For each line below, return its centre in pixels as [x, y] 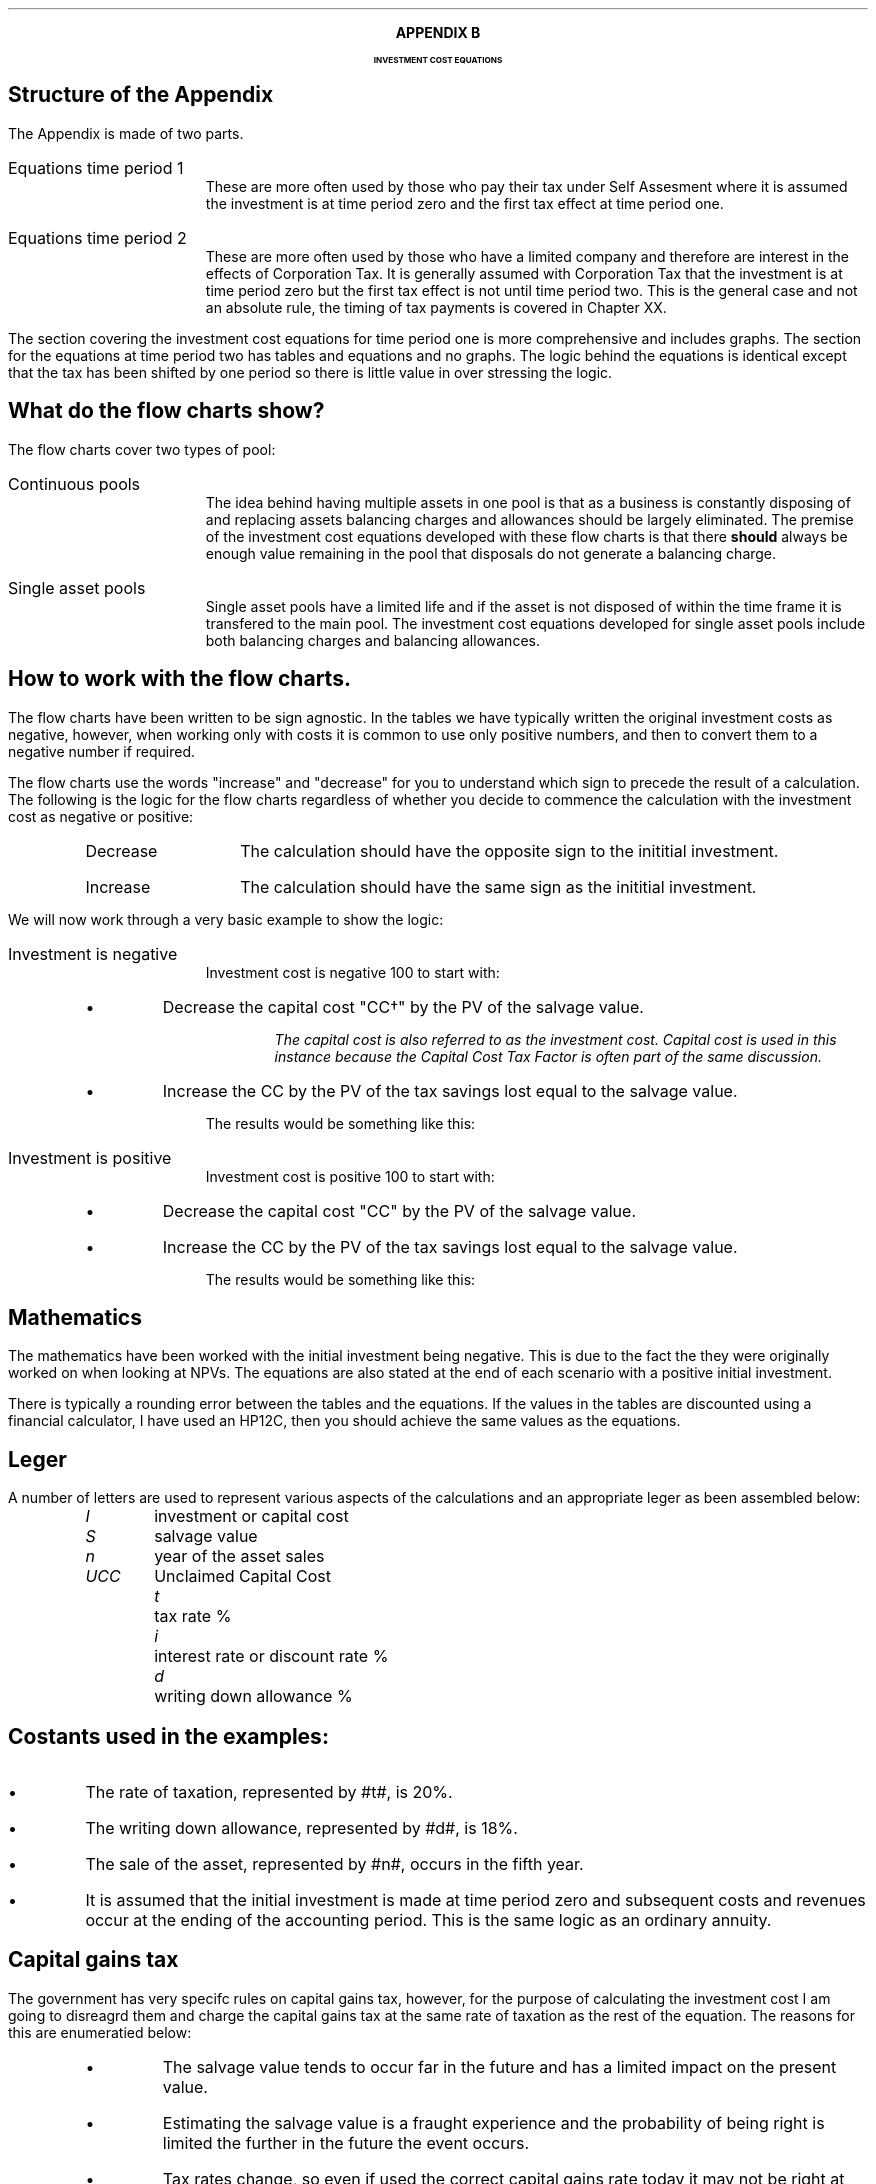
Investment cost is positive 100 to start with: [350, 1176]
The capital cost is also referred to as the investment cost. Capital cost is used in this [555, 1039]
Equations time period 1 [96, 167]
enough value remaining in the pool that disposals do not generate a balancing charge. [491, 553]
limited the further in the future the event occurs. [345, 2142]
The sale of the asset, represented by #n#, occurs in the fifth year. [334, 1864]
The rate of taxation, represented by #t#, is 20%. [269, 1792]
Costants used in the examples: [168, 1736]
